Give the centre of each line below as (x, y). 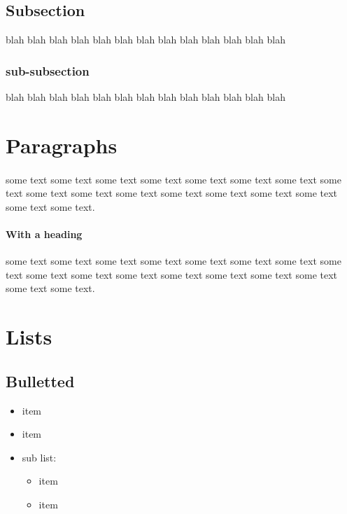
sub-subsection (48, 70)
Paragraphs (62, 145)
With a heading (44, 234)
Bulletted (40, 381)
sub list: (39, 457)
